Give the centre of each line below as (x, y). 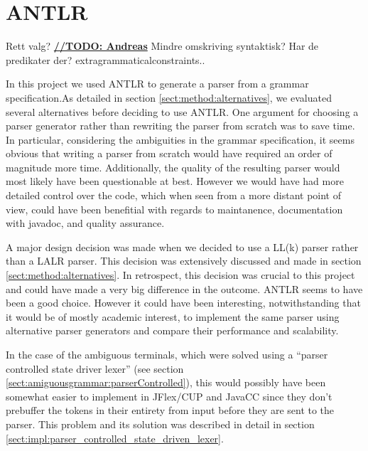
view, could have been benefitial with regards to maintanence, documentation (174, 209)
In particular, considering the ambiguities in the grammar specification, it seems (180, 139)
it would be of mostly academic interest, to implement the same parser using (173, 316)
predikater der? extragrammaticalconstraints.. (105, 59)
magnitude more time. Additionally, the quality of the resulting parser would (173, 167)
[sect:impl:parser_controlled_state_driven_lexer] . (115, 438)
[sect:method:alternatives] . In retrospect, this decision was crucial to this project (180, 275)
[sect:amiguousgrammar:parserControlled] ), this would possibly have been (166, 382)
